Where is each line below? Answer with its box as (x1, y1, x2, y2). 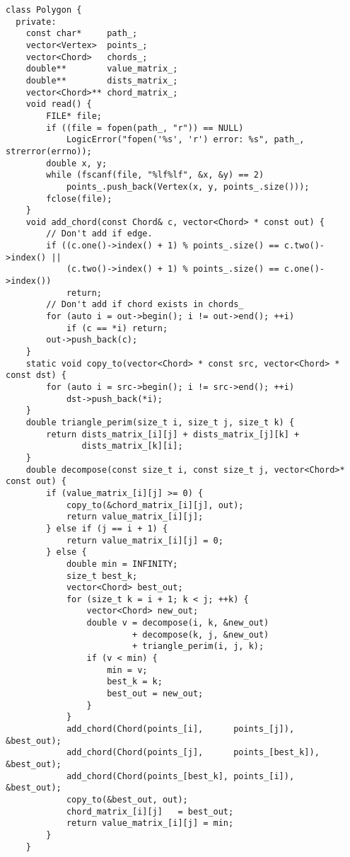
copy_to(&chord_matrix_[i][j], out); (66, 500, 244, 510)
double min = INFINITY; (66, 558, 178, 569)
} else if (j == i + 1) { (46, 523, 168, 534)
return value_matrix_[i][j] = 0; (66, 535, 223, 546)
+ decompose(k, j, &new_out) (132, 629, 269, 640)
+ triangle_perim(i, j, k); (132, 641, 264, 652)
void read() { (25, 99, 92, 110)
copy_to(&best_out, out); (66, 794, 188, 805)
